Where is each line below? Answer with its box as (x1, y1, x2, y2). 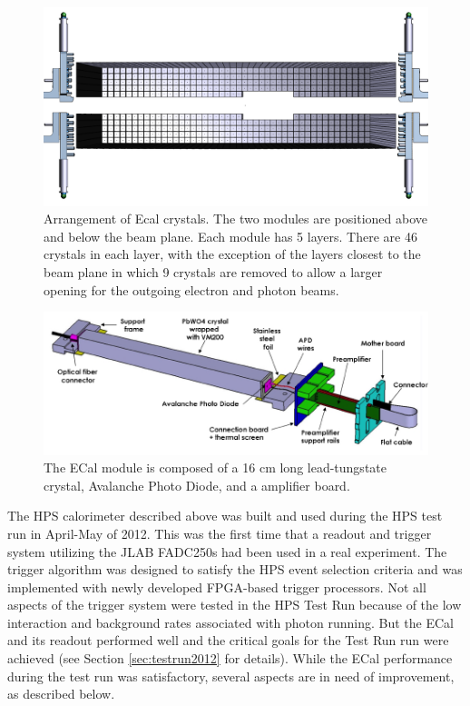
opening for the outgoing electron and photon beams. (44, 280, 339, 299)
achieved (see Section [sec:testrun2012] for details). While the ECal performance (7, 649, 453, 668)
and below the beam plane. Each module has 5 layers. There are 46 (44, 226, 417, 245)
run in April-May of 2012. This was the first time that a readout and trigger (7, 523, 432, 542)
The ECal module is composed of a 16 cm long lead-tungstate (44, 458, 387, 477)
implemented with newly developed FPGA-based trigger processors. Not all (7, 577, 426, 596)
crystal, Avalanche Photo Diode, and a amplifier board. (44, 475, 350, 494)
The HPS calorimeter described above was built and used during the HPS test (7, 506, 443, 525)
